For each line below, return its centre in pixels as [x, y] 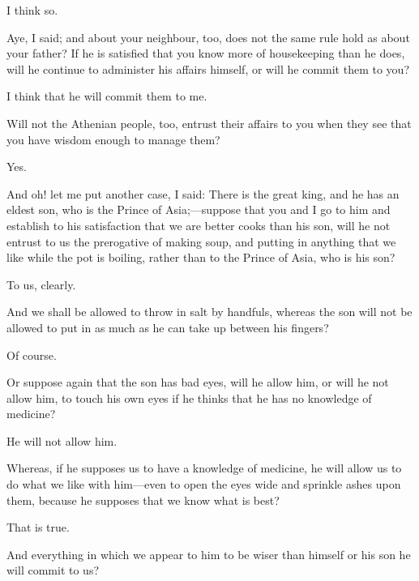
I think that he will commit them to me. [107, 96]
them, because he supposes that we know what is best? [143, 500]
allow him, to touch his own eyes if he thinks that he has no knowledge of [189, 397]
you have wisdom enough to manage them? [113, 139]
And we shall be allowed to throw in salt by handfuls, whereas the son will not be [209, 312]
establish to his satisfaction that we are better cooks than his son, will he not [199, 225]
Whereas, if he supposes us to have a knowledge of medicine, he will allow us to [204, 468]
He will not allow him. [62, 440]
